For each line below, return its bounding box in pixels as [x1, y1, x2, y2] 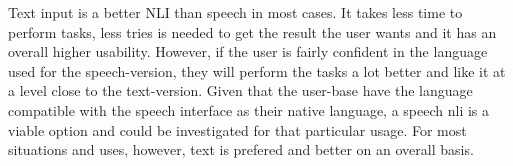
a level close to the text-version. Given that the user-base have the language [8, 80, 473, 101]
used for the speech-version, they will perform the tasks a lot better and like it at [8, 60, 506, 81]
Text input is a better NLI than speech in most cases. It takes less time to [8, 2, 463, 22]
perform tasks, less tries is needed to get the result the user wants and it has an [8, 21, 497, 42]
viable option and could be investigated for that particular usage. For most [8, 119, 467, 140]
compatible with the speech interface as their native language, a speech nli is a [8, 99, 490, 120]
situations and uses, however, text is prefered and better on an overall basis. [8, 139, 474, 160]
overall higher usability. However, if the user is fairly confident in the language [8, 41, 488, 62]
